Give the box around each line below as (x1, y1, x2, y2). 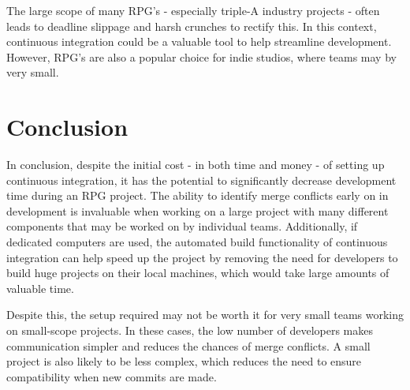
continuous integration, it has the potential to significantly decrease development (6, 171, 397, 188)
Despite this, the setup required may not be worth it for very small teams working (6, 306, 404, 323)
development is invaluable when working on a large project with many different (6, 202, 389, 219)
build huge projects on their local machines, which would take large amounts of (6, 264, 389, 281)
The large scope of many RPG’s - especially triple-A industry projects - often (6, 2, 380, 18)
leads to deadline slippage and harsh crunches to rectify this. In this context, (6, 17, 377, 34)
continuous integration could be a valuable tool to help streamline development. (6, 33, 392, 50)
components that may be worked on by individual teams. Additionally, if (6, 218, 358, 234)
